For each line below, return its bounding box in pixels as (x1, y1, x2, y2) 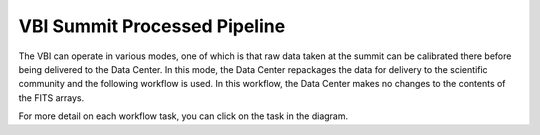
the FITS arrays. (18, 91, 85, 104)
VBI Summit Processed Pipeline (18, 15, 286, 37)
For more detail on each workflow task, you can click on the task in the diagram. (18, 110, 349, 122)
